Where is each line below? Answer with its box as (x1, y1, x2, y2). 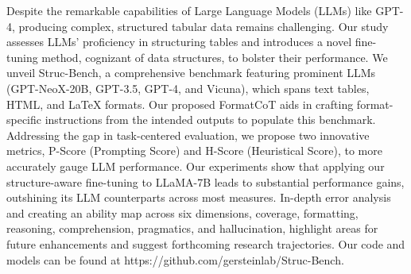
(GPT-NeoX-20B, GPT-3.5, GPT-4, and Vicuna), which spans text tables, (6, 79, 370, 96)
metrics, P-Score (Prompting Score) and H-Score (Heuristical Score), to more (6, 142, 382, 159)
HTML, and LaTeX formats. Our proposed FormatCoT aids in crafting (6, 95, 354, 112)
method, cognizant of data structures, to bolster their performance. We (41, 48, 388, 65)
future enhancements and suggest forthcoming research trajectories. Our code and (6, 235, 405, 252)
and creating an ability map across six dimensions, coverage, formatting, (6, 204, 359, 221)
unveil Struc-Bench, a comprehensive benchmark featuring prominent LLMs (6, 64, 376, 81)
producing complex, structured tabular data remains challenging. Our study (18, 17, 389, 34)
